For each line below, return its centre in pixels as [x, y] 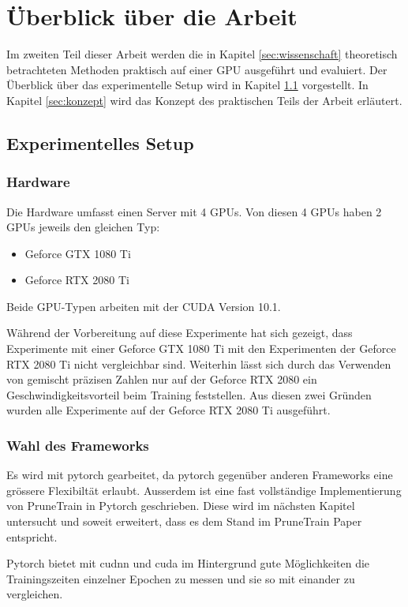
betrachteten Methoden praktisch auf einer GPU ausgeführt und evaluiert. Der [197, 69]
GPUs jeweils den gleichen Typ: [83, 227]
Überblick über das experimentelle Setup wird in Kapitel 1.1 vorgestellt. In [187, 85]
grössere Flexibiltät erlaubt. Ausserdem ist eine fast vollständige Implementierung [204, 490]
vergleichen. [35, 594]
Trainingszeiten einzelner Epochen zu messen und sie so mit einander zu [181, 578]
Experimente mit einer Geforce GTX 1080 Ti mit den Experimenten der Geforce [201, 348]
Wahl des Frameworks [78, 445]
